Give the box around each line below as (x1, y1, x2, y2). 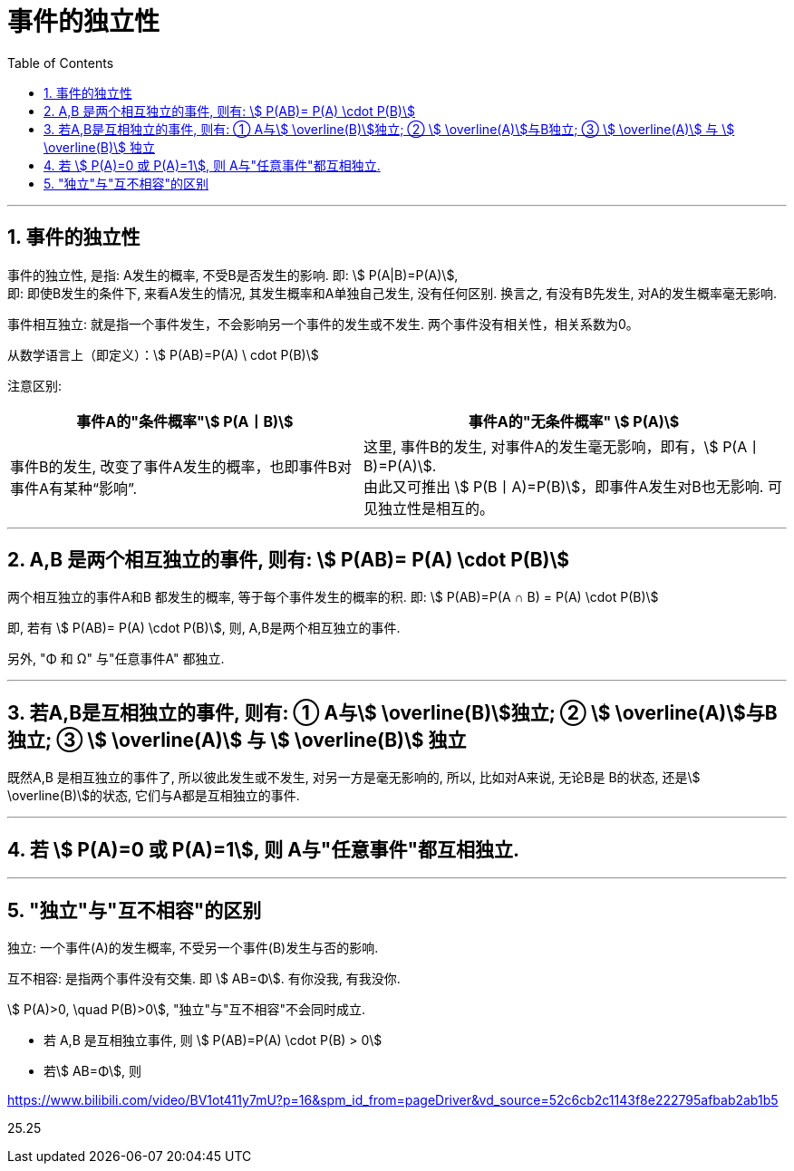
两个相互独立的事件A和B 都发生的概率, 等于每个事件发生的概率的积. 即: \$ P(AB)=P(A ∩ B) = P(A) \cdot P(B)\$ (7, 589, 659, 605)
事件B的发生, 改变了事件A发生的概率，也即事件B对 (10, 457, 353, 476)
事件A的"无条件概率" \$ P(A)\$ (468, 411, 680, 431)
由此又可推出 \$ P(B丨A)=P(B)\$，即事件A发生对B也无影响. (363, 477, 764, 496)
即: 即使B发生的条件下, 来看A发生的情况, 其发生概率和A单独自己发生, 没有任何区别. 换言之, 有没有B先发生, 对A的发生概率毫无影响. (7, 285, 778, 301)
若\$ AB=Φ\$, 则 (44, 1062, 141, 1079)
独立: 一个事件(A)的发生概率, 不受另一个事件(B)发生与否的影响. (7, 939, 379, 955)
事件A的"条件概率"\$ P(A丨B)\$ (76, 411, 294, 431)
